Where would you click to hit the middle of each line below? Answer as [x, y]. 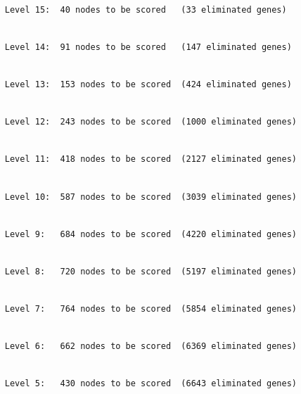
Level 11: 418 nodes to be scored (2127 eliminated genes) [151, 159]
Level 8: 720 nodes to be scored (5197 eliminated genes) [151, 271]
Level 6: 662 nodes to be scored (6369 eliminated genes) [151, 347]
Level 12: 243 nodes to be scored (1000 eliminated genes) [151, 122]
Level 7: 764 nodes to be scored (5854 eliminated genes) [151, 309]
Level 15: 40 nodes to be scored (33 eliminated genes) [146, 9]
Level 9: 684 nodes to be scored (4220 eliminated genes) [151, 234]
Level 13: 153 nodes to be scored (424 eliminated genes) [148, 84]
